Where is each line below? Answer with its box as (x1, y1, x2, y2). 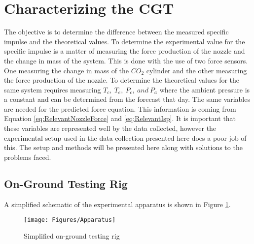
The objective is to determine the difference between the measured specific (4, 27, 229, 37)
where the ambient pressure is (159, 84, 250, 94)
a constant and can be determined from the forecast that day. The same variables (4, 94, 250, 104)
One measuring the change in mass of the (4, 65, 129, 75)
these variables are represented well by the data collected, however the (4, 123, 217, 133)
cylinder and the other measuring (146, 65, 247, 75)
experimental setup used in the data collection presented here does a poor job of (4, 132, 247, 143)
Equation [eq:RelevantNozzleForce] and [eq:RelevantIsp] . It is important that (4, 113, 236, 123)
